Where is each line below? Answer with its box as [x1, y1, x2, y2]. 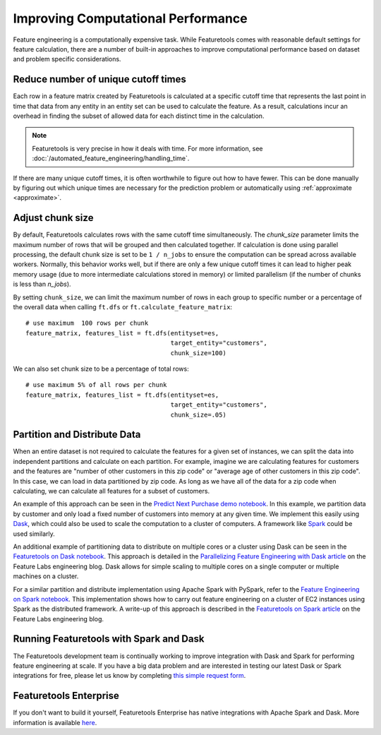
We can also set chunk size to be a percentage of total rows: [13, 364, 190, 373]
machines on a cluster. [13, 572, 79, 580]
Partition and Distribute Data [13, 429, 141, 441]
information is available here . [13, 718, 97, 727]
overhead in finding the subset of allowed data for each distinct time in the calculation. [13, 112, 265, 120]
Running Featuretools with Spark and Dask [13, 633, 205, 645]
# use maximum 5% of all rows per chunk [25, 381, 167, 389]
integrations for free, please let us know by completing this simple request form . [13, 671, 246, 680]
